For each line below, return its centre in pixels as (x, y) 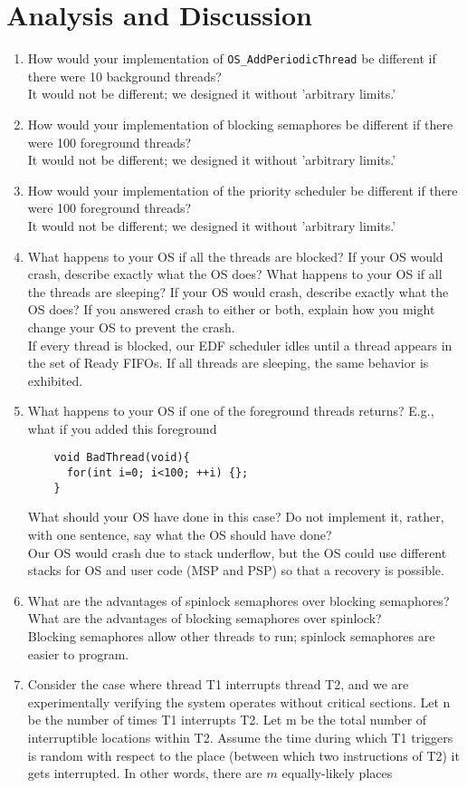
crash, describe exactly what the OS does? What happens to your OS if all (235, 274)
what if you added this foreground (122, 428)
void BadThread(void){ (122, 458)
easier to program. (78, 653)
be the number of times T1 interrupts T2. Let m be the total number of (227, 720)
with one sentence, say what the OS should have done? (180, 535)
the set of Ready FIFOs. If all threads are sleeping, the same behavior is (228, 363)
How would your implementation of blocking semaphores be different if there (240, 124)
